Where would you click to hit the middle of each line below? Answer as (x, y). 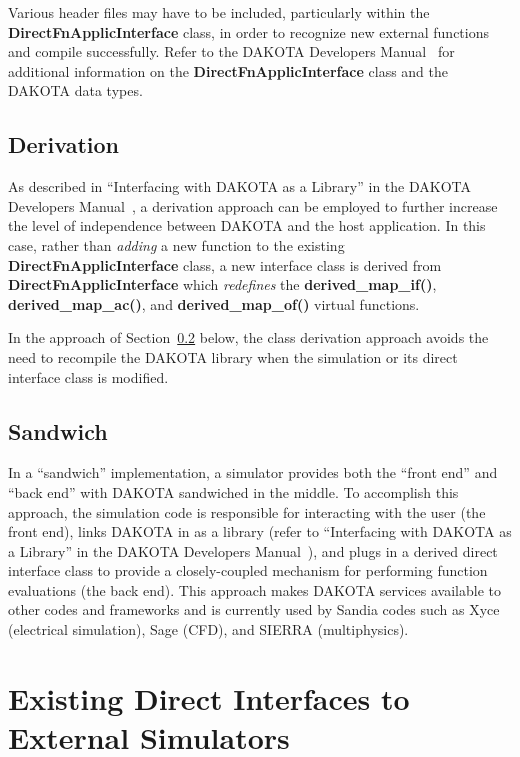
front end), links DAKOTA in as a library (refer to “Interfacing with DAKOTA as (260, 531)
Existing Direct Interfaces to (209, 697)
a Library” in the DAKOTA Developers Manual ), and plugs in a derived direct (253, 550)
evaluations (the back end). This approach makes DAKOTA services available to (254, 589)
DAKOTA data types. (75, 90)
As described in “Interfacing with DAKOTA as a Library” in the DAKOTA (239, 186)
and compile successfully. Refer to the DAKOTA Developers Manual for (231, 51)
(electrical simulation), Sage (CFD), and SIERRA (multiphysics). (208, 629)
